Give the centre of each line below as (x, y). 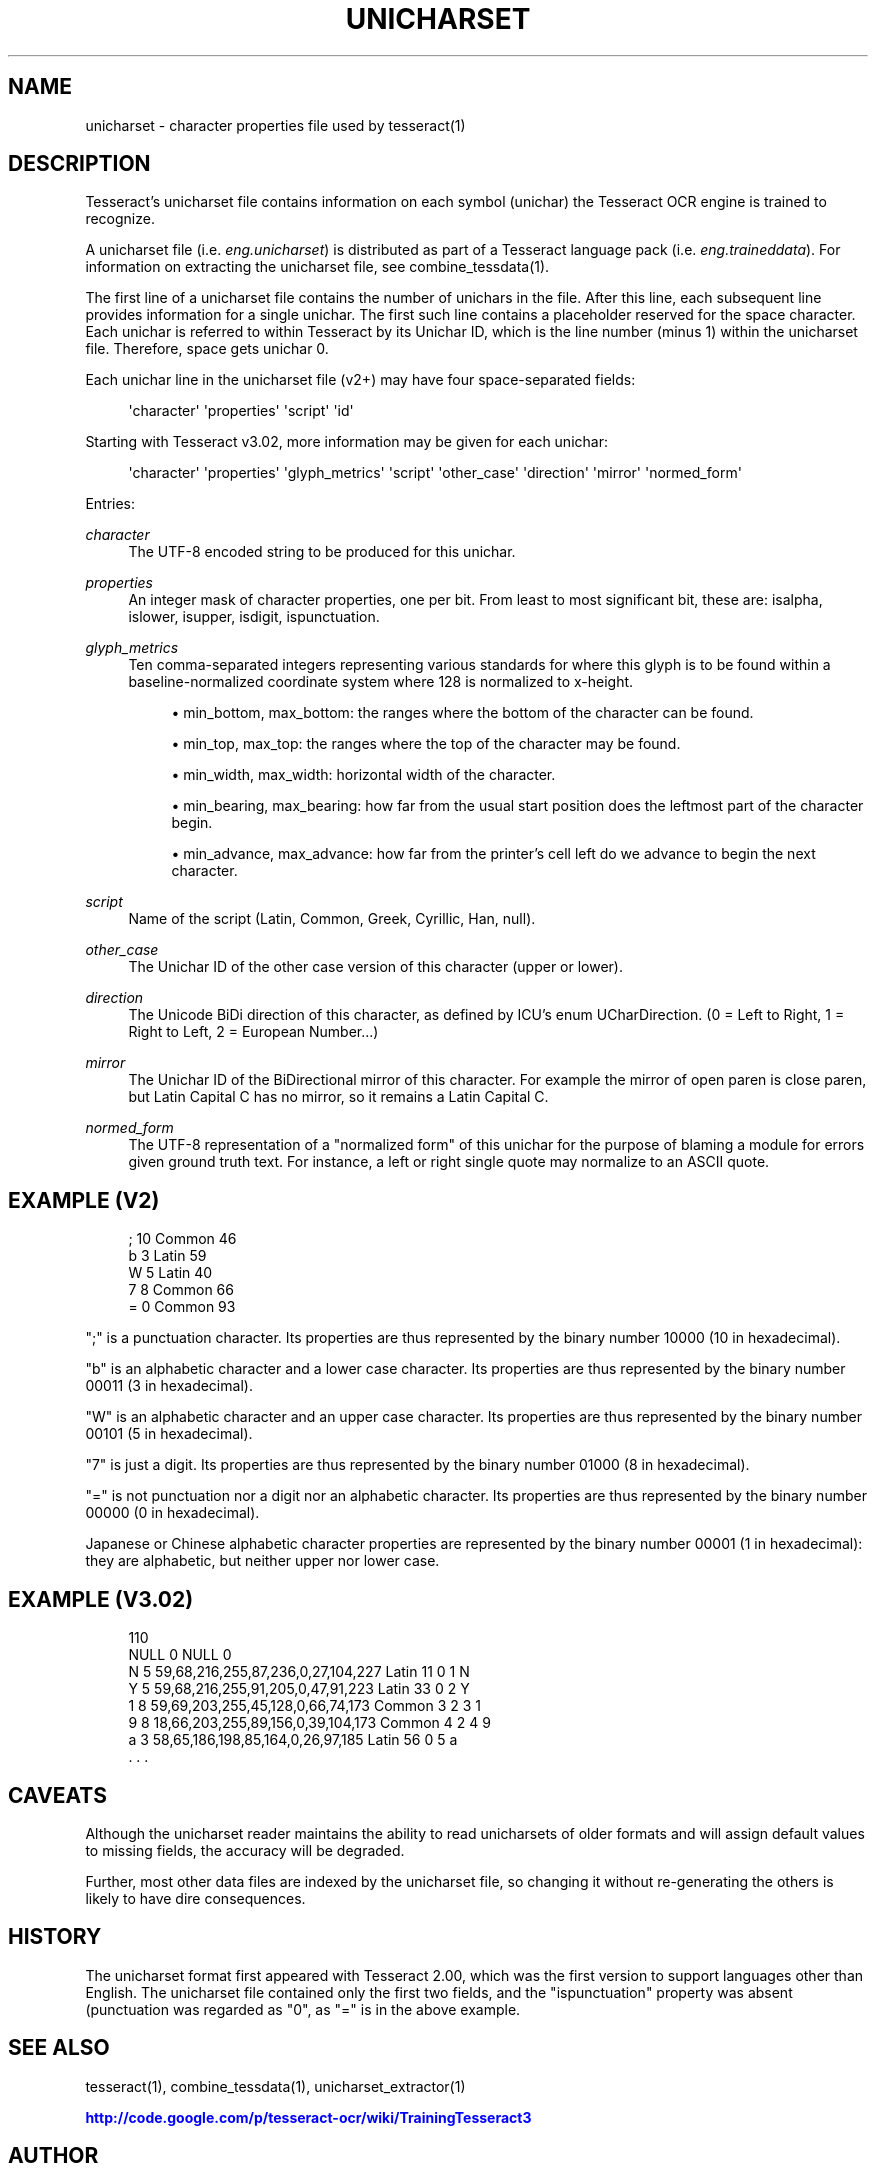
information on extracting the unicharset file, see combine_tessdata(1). (317, 267)
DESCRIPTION (79, 164)
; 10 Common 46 (182, 1239)
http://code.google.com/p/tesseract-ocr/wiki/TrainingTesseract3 (308, 2117)
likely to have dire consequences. (195, 1898)
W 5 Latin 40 (170, 1273)
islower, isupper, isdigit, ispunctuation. (254, 617)
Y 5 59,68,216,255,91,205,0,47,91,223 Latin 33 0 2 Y (299, 1689)
